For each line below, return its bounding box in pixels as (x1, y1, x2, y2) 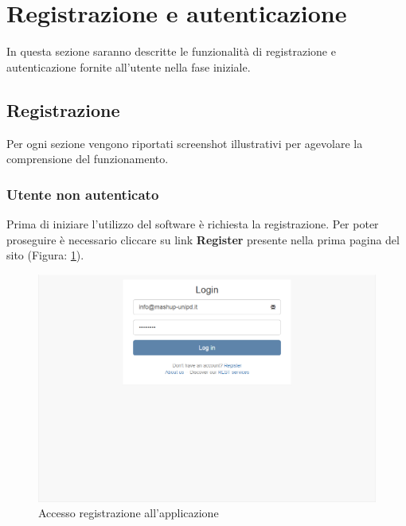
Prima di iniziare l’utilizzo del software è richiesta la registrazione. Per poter (6, 215, 379, 232)
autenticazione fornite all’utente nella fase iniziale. (6, 58, 251, 75)
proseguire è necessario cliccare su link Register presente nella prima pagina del (6, 231, 400, 247)
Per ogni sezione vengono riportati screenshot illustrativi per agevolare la (6, 134, 363, 151)
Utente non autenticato (6, 184, 159, 204)
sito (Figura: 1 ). (6, 247, 84, 263)
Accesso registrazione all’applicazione (38, 505, 219, 521)
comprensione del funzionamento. (6, 150, 169, 167)
